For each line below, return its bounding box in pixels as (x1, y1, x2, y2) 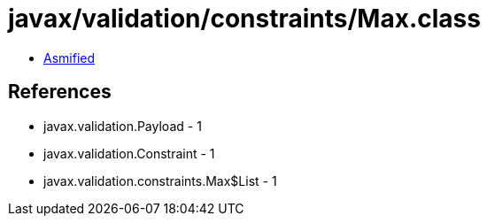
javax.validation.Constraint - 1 (43, 145, 215, 161)
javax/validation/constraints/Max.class (8, 4, 481, 34)
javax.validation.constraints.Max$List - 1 (43, 173, 277, 188)
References (8, 81, 112, 104)
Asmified (43, 50, 96, 65)
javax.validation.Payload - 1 (43, 118, 202, 134)
